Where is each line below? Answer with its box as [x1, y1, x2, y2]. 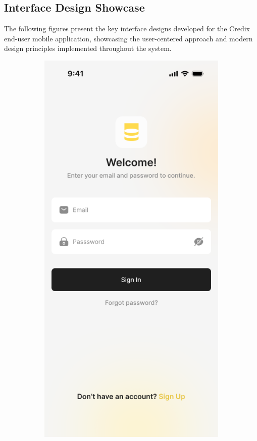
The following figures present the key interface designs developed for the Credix [4, 23, 250, 34]
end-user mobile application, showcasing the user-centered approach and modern [4, 33, 253, 43]
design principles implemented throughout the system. [4, 43, 172, 53]
